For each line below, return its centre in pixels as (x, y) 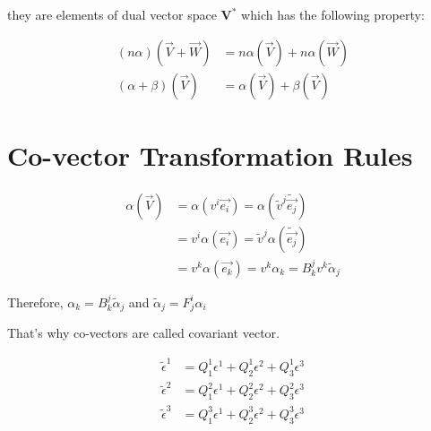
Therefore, (35, 302)
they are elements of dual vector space (112, 14)
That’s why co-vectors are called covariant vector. (143, 333)
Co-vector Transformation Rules (210, 155)
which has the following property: (333, 14)
